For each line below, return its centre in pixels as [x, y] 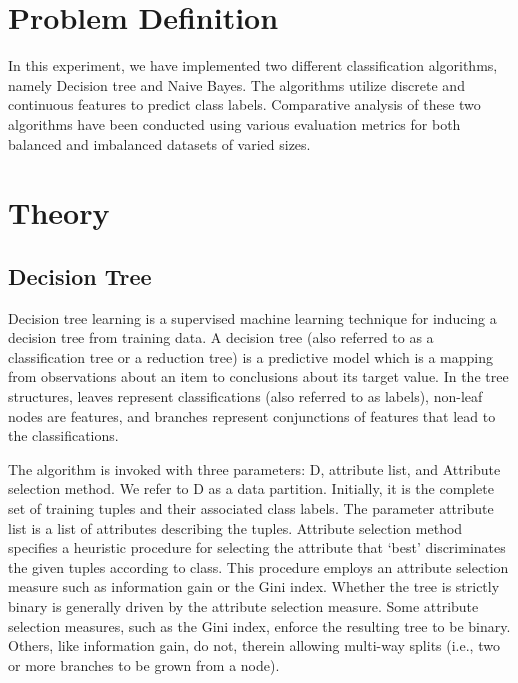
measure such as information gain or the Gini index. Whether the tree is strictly [254, 586]
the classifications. [63, 435]
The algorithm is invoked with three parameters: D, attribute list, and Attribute [254, 468]
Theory [59, 212]
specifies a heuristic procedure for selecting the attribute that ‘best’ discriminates [257, 547]
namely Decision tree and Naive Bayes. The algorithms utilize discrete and [236, 84]
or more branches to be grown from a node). [144, 664]
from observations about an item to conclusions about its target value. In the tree [258, 376]
